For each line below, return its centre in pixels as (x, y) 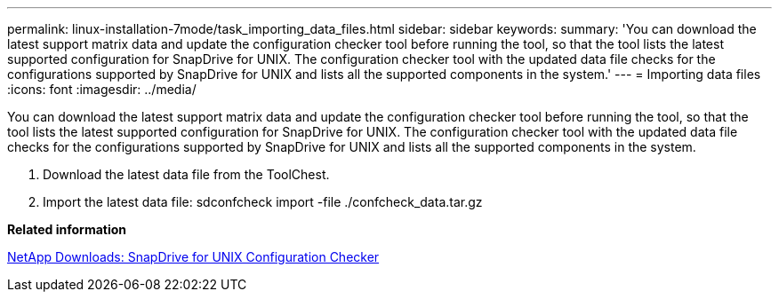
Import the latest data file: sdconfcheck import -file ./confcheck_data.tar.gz (263, 202)
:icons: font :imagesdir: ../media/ (102, 89)
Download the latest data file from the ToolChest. (186, 174)
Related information (67, 229)
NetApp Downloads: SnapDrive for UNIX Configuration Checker (193, 257)
